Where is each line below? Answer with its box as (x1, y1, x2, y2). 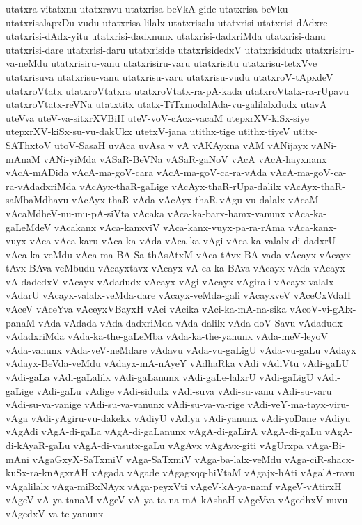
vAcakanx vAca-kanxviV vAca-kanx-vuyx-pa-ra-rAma (54, 219, 285, 234)
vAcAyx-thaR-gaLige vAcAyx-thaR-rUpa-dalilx (79, 178, 281, 193)
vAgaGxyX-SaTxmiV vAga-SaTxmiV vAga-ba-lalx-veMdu (32, 451, 282, 466)
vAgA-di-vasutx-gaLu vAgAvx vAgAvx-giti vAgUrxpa (73, 438, 304, 452)
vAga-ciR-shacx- (284, 451, 354, 466)
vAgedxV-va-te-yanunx (6, 506, 104, 520)
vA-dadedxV (6, 274, 60, 288)
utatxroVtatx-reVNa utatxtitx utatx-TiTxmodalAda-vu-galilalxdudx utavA (6, 97, 327, 111)
